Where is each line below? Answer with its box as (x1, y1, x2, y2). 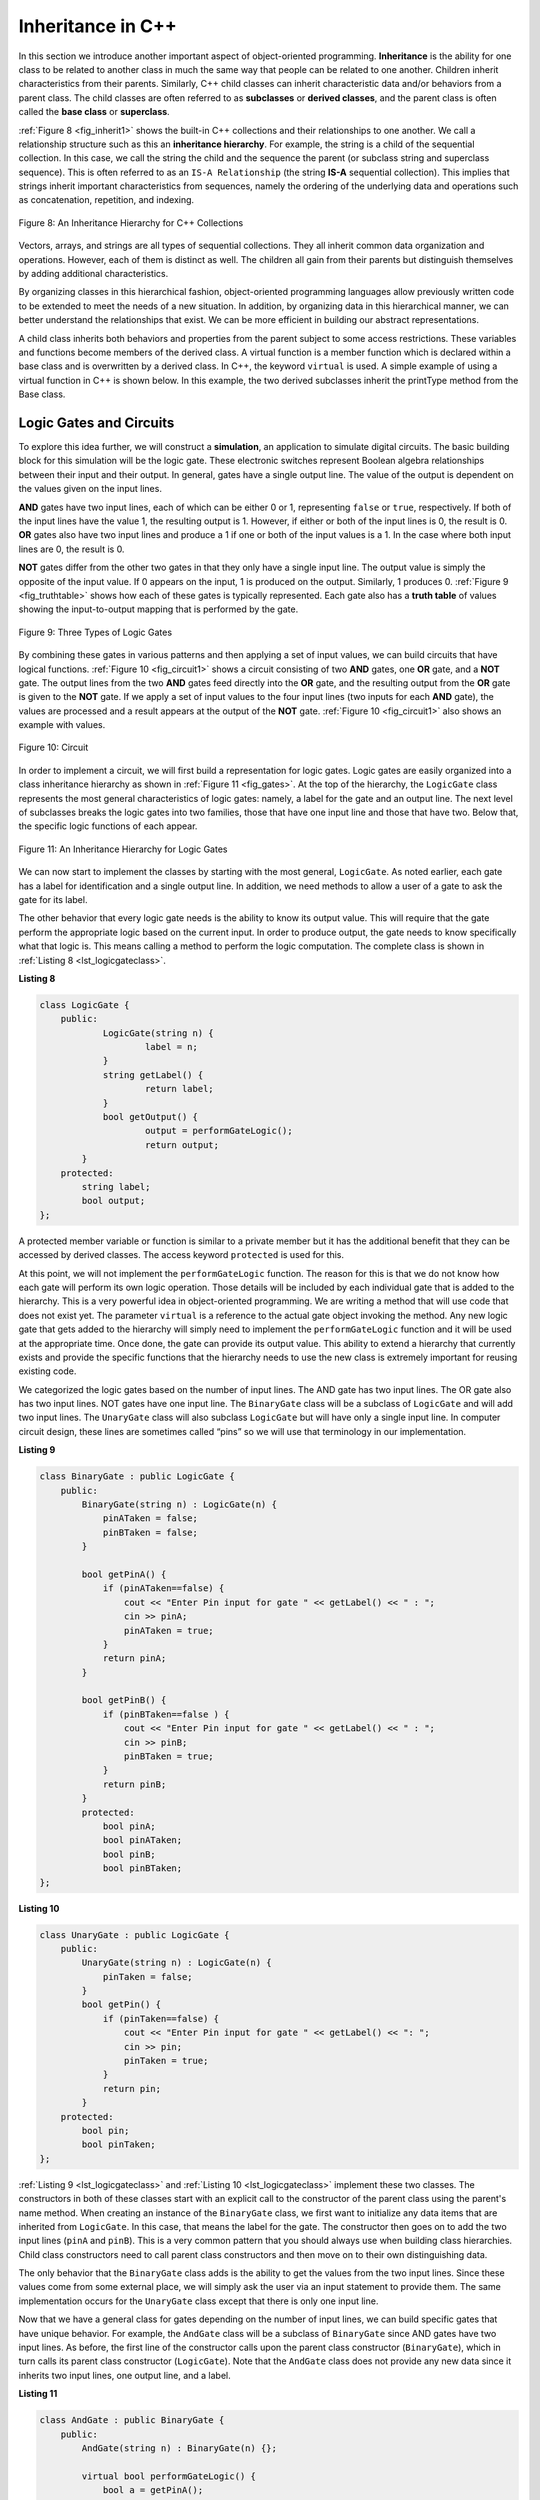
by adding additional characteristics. (18, 268, 169, 280)
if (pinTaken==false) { (102, 2013, 220, 2024)
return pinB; (102, 1778, 167, 1790)
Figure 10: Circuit (18, 741, 89, 754)
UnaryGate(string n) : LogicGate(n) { (81, 1957, 272, 1969)
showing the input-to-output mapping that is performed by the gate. (18, 603, 299, 615)
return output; (145, 1139, 220, 1150)
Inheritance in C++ (18, 15, 177, 37)
